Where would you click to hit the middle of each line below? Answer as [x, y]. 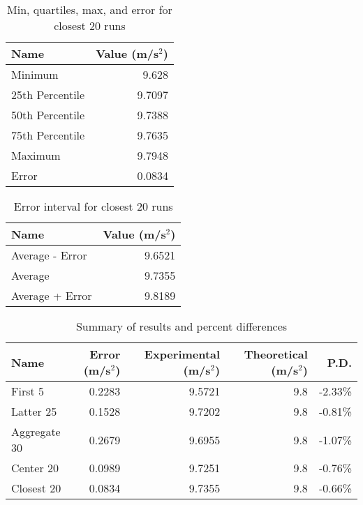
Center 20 [35, 468]
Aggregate [36, 431]
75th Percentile [48, 135]
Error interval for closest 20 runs [93, 206]
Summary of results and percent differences [181, 326]
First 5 [28, 391]
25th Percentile [48, 95]
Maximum [36, 155]
